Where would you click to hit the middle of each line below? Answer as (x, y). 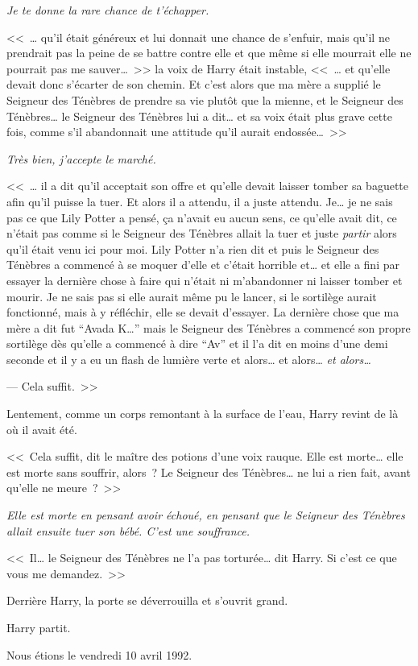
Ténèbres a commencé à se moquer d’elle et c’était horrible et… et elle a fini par (203, 265)
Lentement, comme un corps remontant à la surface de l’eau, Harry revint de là (203, 414)
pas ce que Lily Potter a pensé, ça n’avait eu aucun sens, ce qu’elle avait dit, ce (202, 217)
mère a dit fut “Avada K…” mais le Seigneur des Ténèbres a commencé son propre (209, 327)
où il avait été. (42, 429)
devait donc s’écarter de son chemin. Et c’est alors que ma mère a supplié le (194, 84)
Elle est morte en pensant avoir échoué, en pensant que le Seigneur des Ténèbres (206, 515)
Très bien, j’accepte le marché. (81, 158)
